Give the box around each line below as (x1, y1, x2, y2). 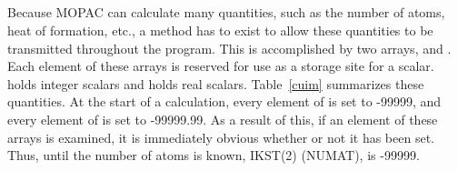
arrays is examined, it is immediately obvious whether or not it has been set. (7, 127, 434, 146)
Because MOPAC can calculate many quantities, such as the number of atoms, (7, 3, 445, 22)
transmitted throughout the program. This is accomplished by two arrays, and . (7, 38, 452, 57)
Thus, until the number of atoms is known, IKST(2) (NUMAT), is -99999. (7, 146, 420, 165)
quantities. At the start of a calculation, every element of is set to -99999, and (7, 92, 442, 111)
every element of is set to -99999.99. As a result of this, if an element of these (7, 109, 438, 128)
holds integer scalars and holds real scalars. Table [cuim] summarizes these (7, 74, 424, 93)
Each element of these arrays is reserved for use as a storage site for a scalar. (7, 56, 434, 75)
